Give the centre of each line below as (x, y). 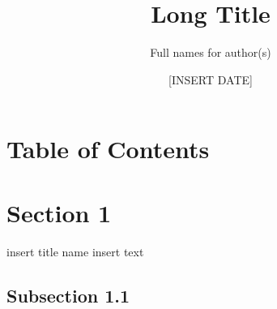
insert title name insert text (75, 251)
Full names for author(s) (211, 52)
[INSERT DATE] (211, 79)
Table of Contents (108, 149)
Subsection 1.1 (68, 295)
